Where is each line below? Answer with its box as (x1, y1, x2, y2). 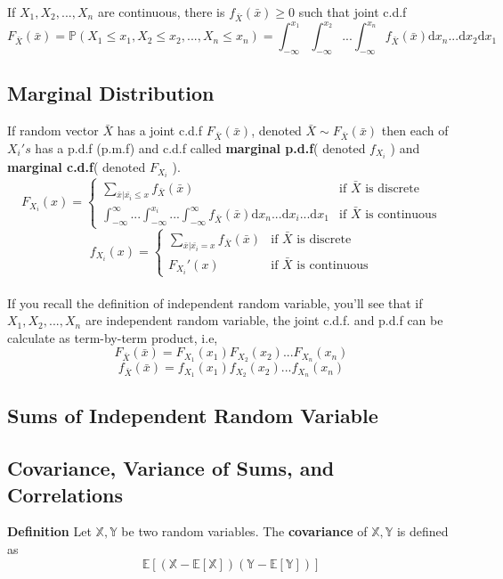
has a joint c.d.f (117, 121, 203, 140)
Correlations (7, 480, 124, 508)
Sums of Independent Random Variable (7, 402, 378, 429)
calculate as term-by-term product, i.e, (7, 328, 218, 347)
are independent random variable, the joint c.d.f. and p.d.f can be (85, 311, 443, 330)
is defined (396, 522, 449, 541)
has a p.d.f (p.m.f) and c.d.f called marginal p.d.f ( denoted (35, 139, 366, 157)
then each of (381, 121, 449, 140)
